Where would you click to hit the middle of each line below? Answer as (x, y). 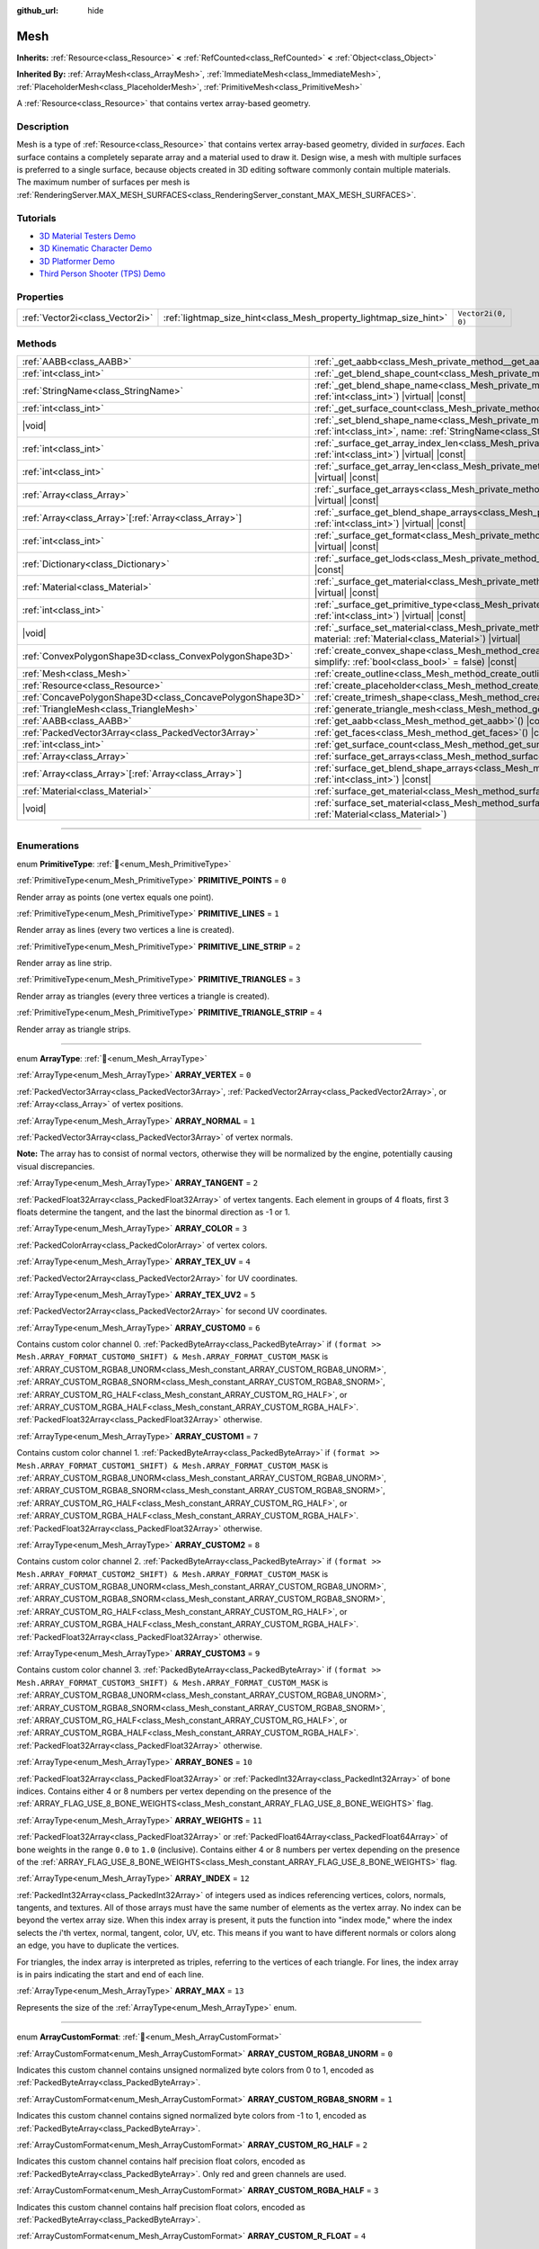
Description (43, 126)
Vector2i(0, (482, 314)
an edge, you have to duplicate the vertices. (98, 1945)
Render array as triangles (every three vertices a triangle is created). (143, 996)
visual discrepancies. (56, 1166)
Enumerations (48, 846)
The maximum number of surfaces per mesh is (103, 182)
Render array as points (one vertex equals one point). (115, 897)
